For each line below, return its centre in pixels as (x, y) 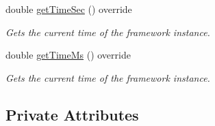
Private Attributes (72, 114)
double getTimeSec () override (69, 9)
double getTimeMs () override (68, 55)
